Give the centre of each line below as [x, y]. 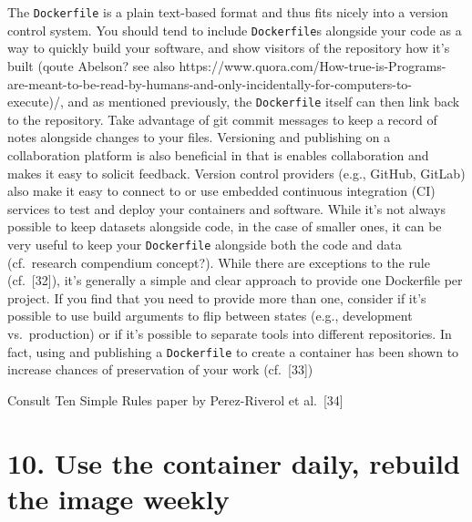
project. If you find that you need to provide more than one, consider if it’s [217, 297]
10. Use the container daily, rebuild [234, 462]
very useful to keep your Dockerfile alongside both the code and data [205, 244]
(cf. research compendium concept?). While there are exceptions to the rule [219, 262]
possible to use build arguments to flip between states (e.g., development [210, 316]
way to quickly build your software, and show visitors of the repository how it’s [229, 48]
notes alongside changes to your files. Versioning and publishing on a [199, 137]
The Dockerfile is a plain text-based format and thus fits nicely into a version [228, 12]
